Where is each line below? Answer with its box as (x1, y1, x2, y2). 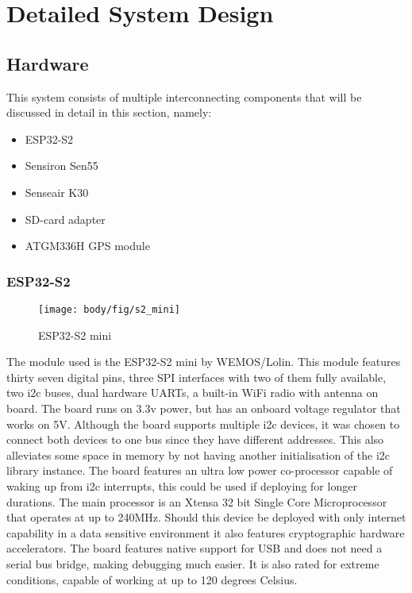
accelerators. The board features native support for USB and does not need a (6, 540, 383, 556)
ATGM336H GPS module (25, 237, 150, 254)
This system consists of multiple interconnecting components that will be (6, 88, 362, 105)
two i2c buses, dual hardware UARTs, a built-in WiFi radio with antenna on (6, 384, 379, 401)
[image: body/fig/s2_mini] (38, 303, 180, 315)
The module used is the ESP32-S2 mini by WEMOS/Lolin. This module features (6, 353, 401, 370)
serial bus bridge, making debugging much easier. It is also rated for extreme (6, 555, 379, 572)
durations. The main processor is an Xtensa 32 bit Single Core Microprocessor (6, 493, 387, 510)
